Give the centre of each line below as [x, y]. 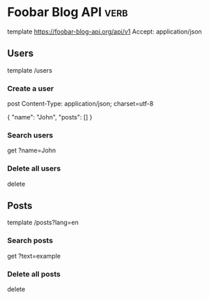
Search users [30, 135]
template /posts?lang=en [43, 223]
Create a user [31, 88]
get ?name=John [32, 150]
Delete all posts [34, 274]
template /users [30, 70]
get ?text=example [34, 256]
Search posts [30, 240]
